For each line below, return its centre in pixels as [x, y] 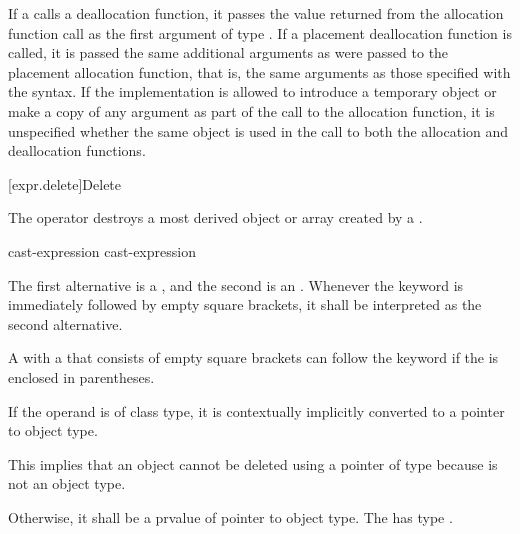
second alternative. [65, 323]
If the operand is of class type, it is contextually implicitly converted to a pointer [256, 410]
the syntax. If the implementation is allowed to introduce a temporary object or [252, 91]
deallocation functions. [77, 150]
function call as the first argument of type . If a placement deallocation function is [260, 32]
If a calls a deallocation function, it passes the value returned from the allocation [256, 13]
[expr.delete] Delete [65, 183]
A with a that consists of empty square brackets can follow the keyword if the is [253, 357]
